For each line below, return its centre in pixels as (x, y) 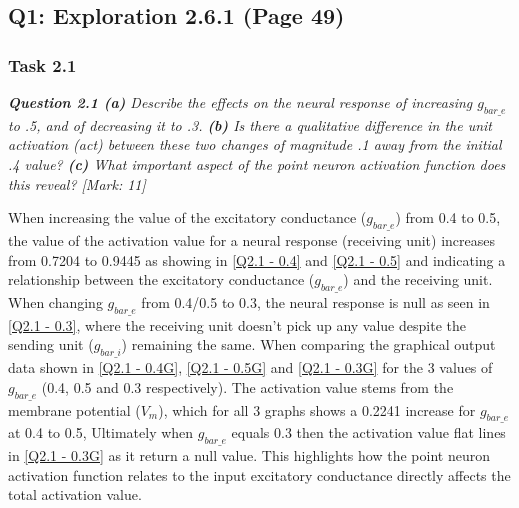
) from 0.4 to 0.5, (448, 217)
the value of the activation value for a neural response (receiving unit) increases (251, 239)
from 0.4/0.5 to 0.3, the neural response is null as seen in (315, 301)
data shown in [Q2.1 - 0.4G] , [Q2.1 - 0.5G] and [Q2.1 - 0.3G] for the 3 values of (250, 367)
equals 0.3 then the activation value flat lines (368, 432)
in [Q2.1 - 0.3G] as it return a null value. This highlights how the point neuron (249, 455)
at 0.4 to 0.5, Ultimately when (101, 432)
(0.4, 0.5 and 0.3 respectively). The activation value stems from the (247, 386)
